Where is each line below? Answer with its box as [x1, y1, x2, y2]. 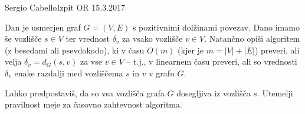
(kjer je [178, 43, 204, 56]
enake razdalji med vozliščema [14, 66, 123, 79]
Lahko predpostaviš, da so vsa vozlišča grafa [5, 86, 165, 99]
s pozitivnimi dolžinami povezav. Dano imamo [132, 21, 300, 33]
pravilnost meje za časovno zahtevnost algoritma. [5, 98, 182, 110]
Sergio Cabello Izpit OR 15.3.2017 [5, 1, 126, 13]
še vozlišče [5, 32, 42, 45]
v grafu [149, 66, 175, 79]
